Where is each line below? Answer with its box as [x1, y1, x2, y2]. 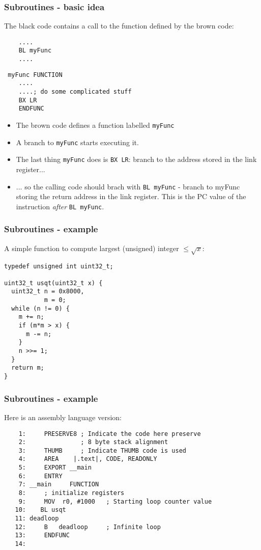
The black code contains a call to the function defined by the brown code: [4, 20, 234, 31]
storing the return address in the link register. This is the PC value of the [16, 191, 246, 202]
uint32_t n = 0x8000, [11, 288, 84, 295]
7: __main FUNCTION [18, 481, 99, 488]
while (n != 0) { [11, 305, 70, 312]
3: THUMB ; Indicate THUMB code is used [18, 447, 186, 454]
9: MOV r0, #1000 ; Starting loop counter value [18, 498, 212, 505]
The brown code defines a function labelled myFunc [16, 120, 175, 130]
